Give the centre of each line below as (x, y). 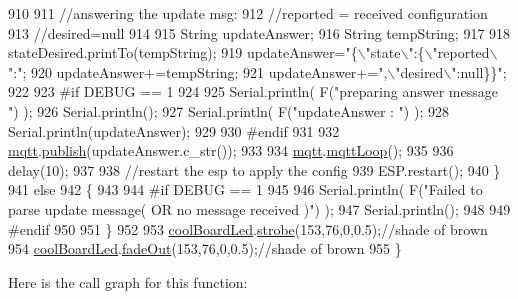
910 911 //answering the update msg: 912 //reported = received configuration (248, 13)
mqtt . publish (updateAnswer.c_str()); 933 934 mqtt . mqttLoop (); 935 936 (231, 150)
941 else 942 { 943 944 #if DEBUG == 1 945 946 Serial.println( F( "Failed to (245, 189)
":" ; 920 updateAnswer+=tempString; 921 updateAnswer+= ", (198, 71)
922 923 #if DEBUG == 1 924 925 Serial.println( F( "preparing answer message (253, 91)
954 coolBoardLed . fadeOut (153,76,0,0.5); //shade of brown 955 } (205, 248)
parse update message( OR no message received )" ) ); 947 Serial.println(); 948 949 (259, 208)
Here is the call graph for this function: (128, 281)
